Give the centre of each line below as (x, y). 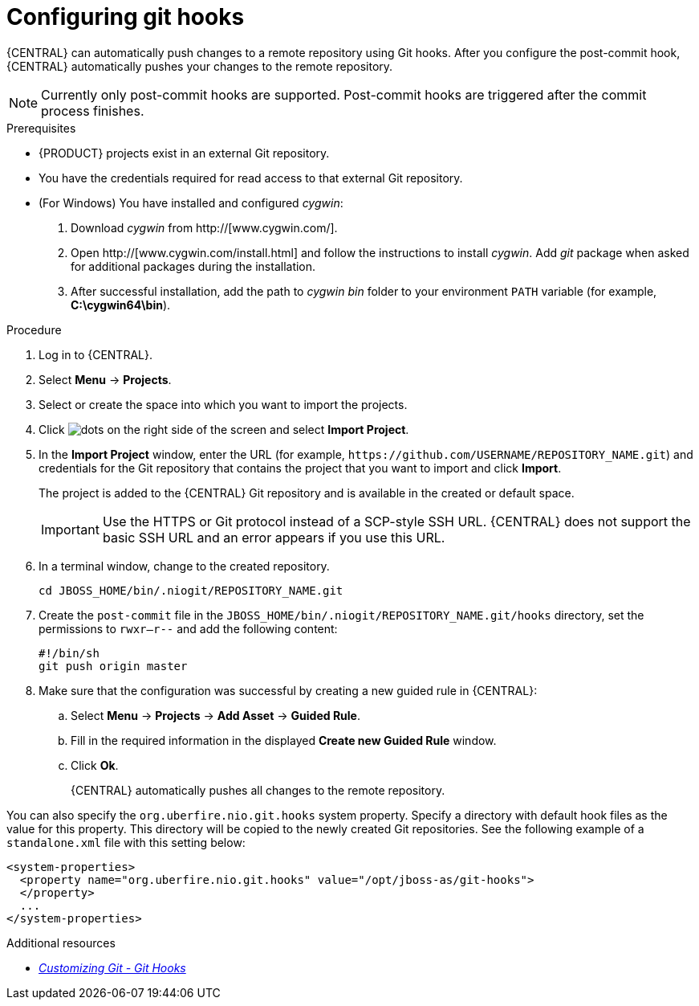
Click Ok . (95, 765)
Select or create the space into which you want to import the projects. (223, 404)
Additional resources (61, 943)
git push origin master (113, 666)
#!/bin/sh (69, 653)
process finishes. (93, 110)
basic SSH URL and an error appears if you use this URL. (274, 537)
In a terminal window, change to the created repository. (184, 566)
